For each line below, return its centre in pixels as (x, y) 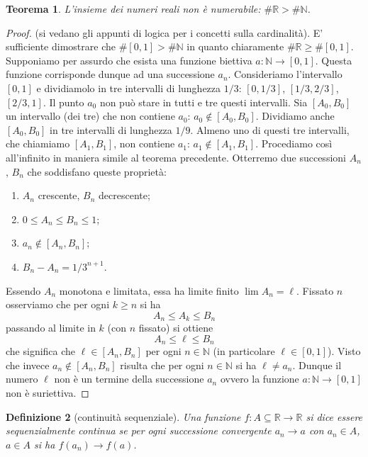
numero (22, 379)
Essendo (23, 290)
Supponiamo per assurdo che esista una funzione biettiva (129, 60)
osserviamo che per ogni (58, 304)
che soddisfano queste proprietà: (97, 171)
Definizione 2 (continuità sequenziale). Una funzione (123, 416)
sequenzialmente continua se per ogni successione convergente (139, 430)
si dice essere (334, 416)
